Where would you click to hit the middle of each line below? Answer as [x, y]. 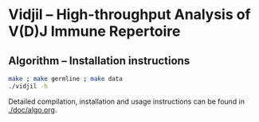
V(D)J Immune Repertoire [94, 31]
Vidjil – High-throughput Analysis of [129, 15]
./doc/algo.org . [33, 109]
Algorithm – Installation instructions [99, 61]
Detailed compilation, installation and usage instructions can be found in [127, 101]
